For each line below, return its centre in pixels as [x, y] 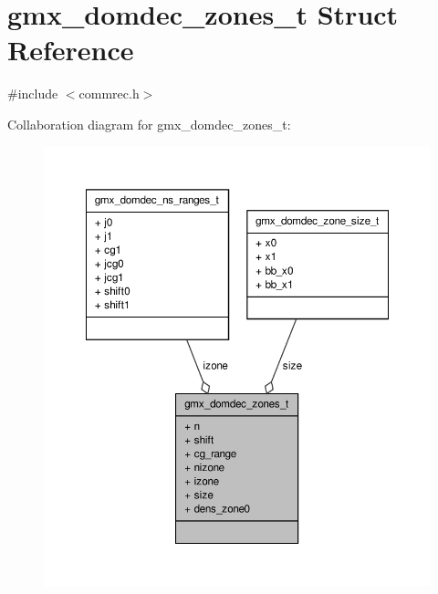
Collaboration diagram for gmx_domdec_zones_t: [149, 124]
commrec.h [109, 94]
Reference [71, 50]
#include [33, 94]
